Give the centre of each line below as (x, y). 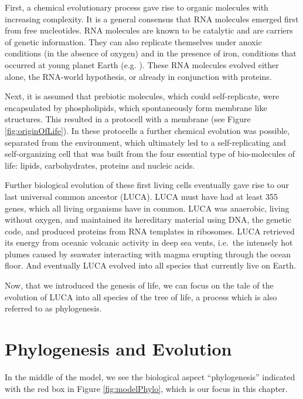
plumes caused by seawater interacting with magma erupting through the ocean (148, 254)
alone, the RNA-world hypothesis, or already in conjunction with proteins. (138, 76)
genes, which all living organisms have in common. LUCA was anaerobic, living (147, 208)
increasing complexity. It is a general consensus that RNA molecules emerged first (152, 19)
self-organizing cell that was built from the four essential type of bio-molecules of (150, 154)
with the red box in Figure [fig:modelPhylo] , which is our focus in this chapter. (146, 388)
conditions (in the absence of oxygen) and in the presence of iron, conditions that (151, 53)
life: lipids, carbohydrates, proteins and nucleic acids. (100, 165)
